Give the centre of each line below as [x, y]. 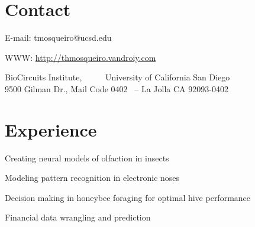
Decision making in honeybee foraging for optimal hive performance [128, 197]
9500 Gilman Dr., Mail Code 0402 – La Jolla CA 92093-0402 [117, 88]
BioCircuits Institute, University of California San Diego [117, 77]
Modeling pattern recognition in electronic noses [92, 178]
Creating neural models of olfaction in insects [87, 158]
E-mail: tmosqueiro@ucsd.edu [58, 38]
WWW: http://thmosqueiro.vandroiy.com [80, 57]
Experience [51, 129]
